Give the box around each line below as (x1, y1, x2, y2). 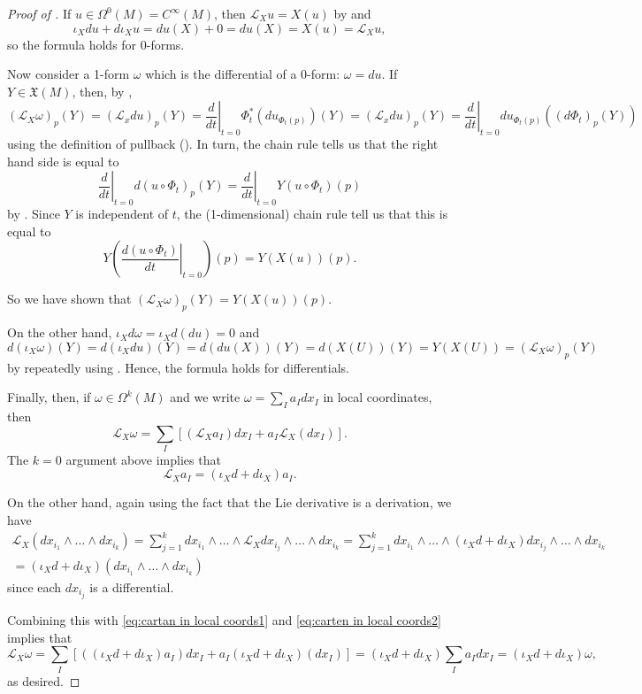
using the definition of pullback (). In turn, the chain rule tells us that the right (7, 135, 439, 153)
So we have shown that (7, 289, 132, 308)
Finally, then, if (7, 388, 91, 406)
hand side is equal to (7, 151, 119, 170)
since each (7, 577, 62, 596)
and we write (170, 388, 241, 406)
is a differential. (89, 577, 174, 596)
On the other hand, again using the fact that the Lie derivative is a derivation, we (7, 493, 452, 512)
